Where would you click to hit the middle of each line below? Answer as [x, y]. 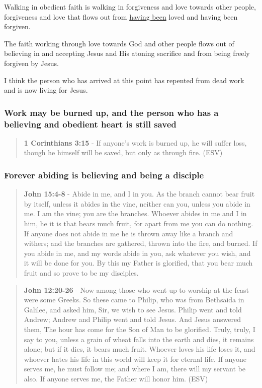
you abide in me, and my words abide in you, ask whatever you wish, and [137, 253]
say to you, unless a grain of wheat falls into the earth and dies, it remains [139, 339]
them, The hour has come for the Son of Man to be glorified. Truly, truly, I [140, 329]
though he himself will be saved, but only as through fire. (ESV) [123, 152]
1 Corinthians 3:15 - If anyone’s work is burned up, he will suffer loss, [135, 142]
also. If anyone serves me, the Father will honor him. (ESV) [116, 378]
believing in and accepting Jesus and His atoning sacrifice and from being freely [127, 53]
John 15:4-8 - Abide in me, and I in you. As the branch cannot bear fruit [139, 194]
